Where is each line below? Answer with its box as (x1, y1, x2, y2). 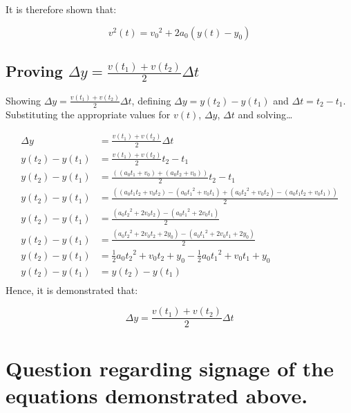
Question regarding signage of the (6, 354, 334, 382)
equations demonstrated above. (6, 380, 308, 409)
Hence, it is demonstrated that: (6, 282, 138, 297)
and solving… (238, 107, 293, 121)
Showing (6, 93, 41, 107)
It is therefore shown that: (6, 2, 117, 16)
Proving (6, 59, 63, 81)
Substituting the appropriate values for (6, 107, 171, 121)
